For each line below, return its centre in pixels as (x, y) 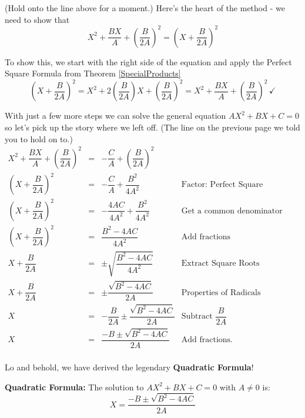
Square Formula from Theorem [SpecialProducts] (93, 73)
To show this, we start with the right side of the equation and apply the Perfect (148, 61)
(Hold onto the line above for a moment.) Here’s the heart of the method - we (145, 8)
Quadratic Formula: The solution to (74, 387)
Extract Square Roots (220, 264)
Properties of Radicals (221, 292)
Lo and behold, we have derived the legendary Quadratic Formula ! (129, 367)
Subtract (197, 316)
